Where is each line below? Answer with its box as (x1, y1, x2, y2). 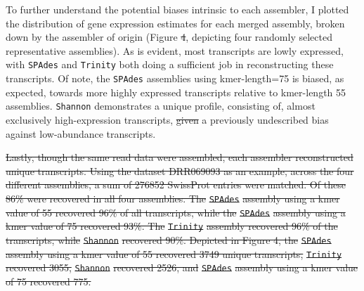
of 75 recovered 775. (6, 273, 91, 288)
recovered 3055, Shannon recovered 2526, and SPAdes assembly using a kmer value (6, 260, 358, 275)
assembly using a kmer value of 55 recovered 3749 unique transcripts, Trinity (6, 246, 342, 261)
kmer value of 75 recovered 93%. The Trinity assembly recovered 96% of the (6, 219, 338, 233)
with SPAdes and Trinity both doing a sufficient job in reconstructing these (6, 57, 334, 72)
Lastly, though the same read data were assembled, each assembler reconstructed (6, 150, 353, 164)
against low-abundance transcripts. (6, 126, 156, 141)
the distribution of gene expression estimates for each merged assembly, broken (6, 15, 345, 30)
